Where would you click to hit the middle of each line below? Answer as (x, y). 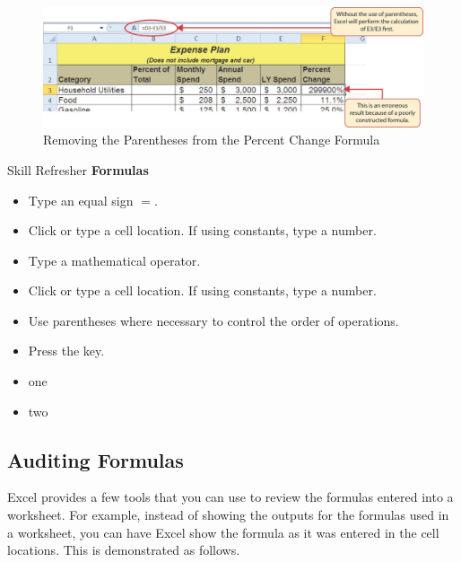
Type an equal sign (81, 200)
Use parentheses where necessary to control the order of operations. (213, 320)
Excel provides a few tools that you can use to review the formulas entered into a (230, 497)
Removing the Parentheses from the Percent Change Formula (212, 140)
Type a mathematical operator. (114, 260)
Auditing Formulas (96, 459)
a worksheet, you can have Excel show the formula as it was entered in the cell (223, 532)
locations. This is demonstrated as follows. (124, 550)
